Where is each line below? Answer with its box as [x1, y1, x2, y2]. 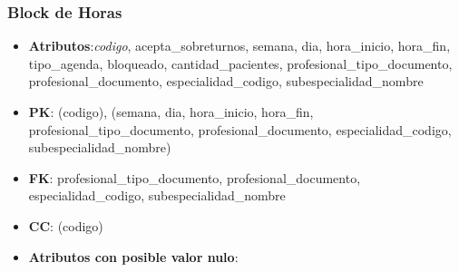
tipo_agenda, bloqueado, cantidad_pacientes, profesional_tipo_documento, [28, 53, 453, 73]
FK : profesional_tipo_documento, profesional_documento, [28, 168, 361, 187]
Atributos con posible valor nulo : [28, 247, 239, 266]
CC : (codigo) [28, 216, 103, 235]
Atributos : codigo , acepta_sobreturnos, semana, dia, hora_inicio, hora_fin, [28, 36, 451, 55]
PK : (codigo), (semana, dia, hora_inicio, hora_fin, [28, 102, 314, 121]
